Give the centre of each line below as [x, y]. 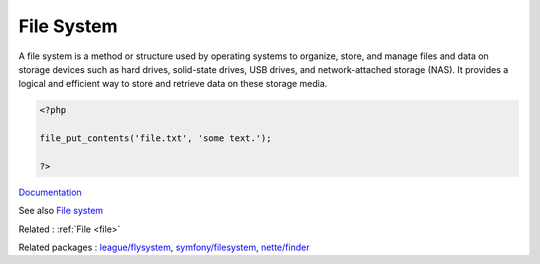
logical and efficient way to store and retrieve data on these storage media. [173, 84]
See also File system [61, 211]
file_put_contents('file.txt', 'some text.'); [155, 138]
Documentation [50, 192]
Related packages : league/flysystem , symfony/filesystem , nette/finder [164, 247]
